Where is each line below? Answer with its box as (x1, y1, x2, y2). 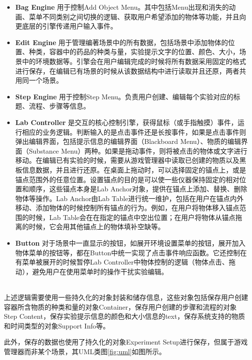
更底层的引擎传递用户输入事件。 (15, 21, 117, 31)
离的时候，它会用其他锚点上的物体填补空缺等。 (15, 221, 165, 232)
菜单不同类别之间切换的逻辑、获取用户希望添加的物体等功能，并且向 (29, 11, 246, 21)
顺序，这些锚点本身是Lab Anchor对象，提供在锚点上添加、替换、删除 (29, 184, 248, 194)
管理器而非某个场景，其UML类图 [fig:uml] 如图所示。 (4, 346, 166, 356)
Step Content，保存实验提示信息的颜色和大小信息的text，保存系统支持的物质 (4, 311, 245, 321)
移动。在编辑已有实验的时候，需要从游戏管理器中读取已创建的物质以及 (15, 155, 239, 165)
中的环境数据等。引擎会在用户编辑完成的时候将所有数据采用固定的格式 (22, 56, 246, 66)
